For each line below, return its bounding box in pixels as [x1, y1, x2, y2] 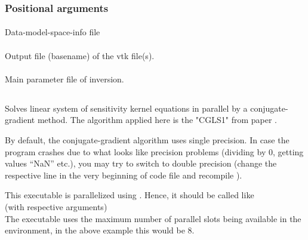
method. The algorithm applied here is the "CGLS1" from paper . [37, 113, 277, 126]
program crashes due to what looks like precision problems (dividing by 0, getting [5, 145, 304, 158]
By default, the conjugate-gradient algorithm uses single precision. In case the [5, 133, 289, 146]
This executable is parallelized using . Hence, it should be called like [5, 189, 254, 201]
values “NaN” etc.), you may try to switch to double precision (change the [5, 157, 277, 170]
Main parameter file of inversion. [5, 72, 124, 85]
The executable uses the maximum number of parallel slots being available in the [5, 212, 301, 224]
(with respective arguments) [5, 200, 107, 213]
